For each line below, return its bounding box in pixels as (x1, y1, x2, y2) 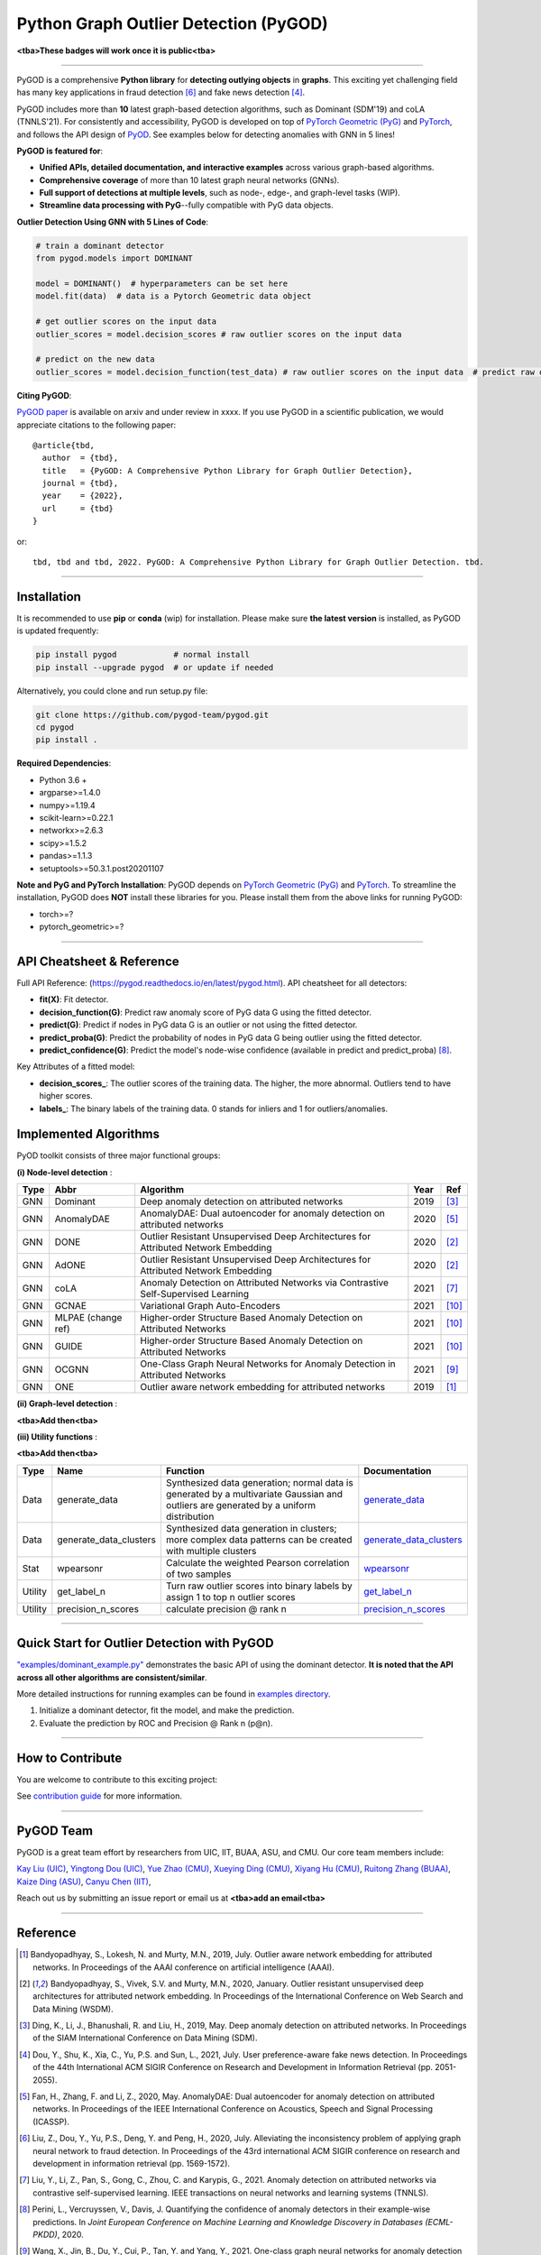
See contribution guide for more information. (16, 1790, 182, 1801)
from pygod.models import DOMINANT (35, 253, 193, 263)
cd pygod (35, 723, 75, 732)
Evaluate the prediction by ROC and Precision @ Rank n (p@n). (39, 1717, 273, 1728)
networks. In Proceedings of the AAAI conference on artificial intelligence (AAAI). (32, 1962, 335, 1973)
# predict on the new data (35, 354, 155, 364)
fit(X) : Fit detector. (39, 994, 109, 1005)
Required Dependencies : (16, 758, 112, 769)
